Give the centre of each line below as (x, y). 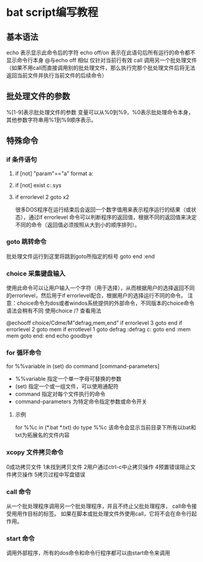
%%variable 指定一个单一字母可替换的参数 (68, 379)
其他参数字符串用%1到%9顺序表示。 (52, 120)
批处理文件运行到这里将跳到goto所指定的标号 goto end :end (81, 256)
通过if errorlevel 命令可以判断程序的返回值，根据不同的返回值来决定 (112, 217)
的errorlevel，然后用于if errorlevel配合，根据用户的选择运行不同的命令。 (96, 296)
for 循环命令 (24, 353)
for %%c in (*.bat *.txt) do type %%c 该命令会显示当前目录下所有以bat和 (105, 428)
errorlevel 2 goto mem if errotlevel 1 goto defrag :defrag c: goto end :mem (98, 330)
